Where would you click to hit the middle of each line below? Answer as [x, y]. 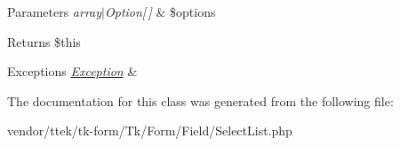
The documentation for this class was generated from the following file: [200, 100]
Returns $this [44, 41]
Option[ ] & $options [160, 12]
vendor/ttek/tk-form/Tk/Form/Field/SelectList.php [150, 131]
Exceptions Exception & [72, 71]
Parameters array [55, 12]
